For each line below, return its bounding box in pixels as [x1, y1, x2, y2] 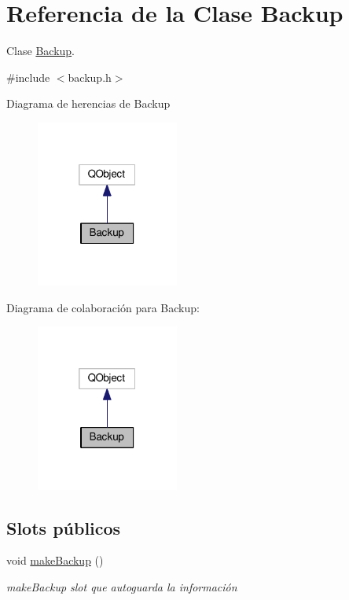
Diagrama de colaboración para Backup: [6, 299, 200, 315]
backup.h [68, 68, 112, 85]
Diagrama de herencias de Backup [6, 95, 171, 112]
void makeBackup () [6, 552, 104, 569]
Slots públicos [6, 515, 121, 539]
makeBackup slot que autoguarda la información [6, 579, 237, 595]
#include [6, 68, 50, 85]
